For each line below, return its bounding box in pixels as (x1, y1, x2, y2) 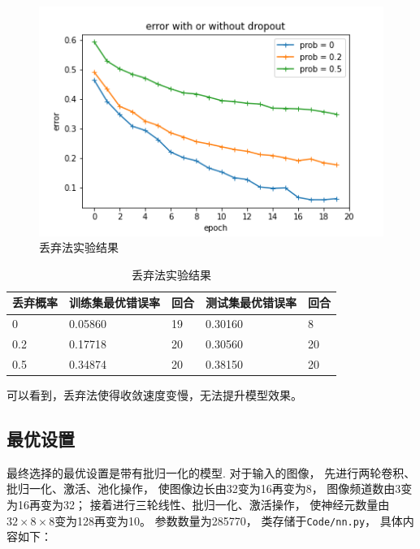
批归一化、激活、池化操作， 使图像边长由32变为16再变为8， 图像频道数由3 (6, 480, 401, 497)
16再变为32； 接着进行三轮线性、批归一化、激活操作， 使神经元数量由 (17, 496, 390, 513)
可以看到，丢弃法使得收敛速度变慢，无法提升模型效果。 (6, 387, 302, 404)
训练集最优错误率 (69, 294, 160, 311)
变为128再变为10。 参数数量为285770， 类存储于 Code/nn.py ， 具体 (54, 512, 403, 529)
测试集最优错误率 (206, 294, 297, 311)
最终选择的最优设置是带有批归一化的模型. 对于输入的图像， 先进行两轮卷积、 (6, 464, 416, 481)
